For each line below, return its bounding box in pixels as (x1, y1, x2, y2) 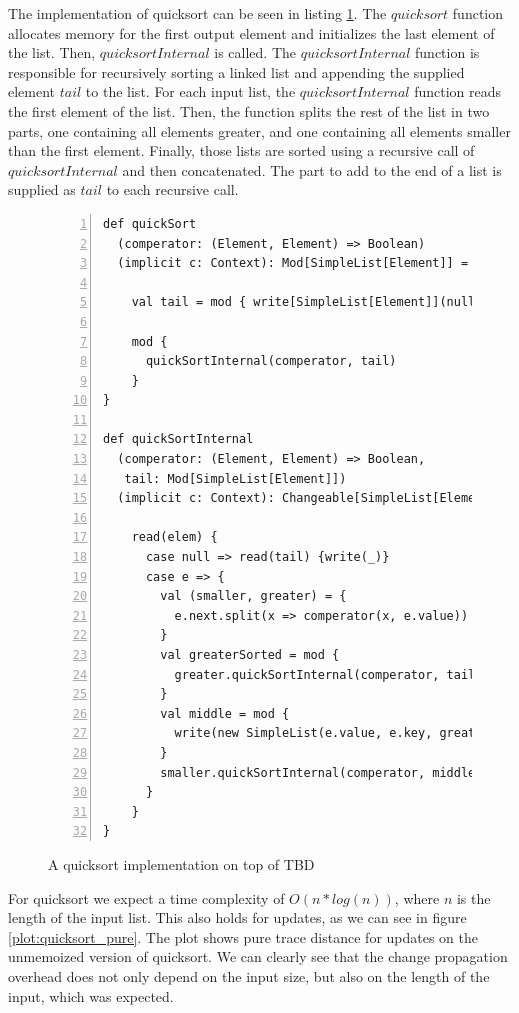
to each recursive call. (106, 179, 239, 200)
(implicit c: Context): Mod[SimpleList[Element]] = (117, 256, 469, 271)
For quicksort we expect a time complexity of (8, 887, 285, 908)
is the (456, 887, 491, 908)
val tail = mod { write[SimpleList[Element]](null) (131, 295, 483, 310)
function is (415, 42, 480, 63)
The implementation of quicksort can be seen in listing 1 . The (8, 3, 387, 23)
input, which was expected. (8, 985, 174, 1006)
